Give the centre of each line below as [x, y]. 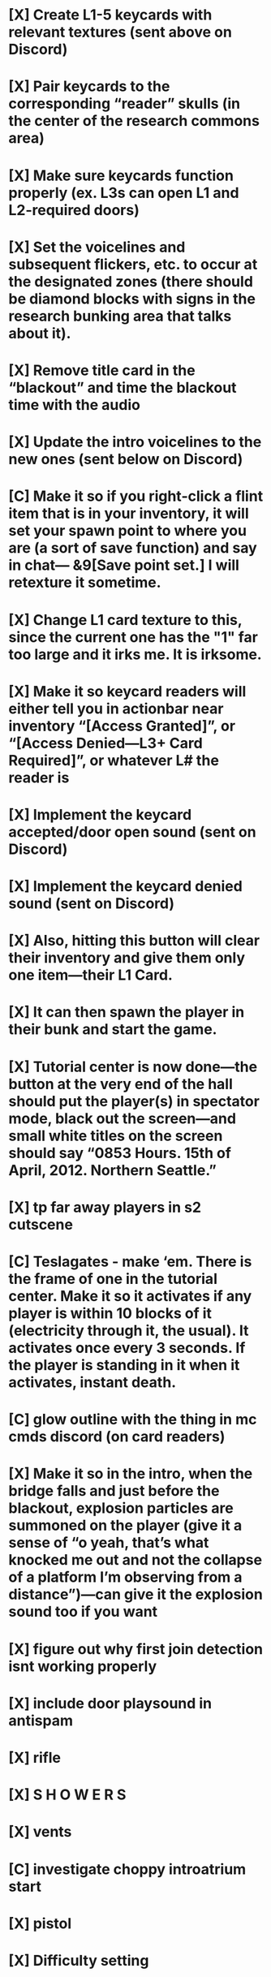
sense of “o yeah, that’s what [109, 1543]
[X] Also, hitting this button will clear [134, 941]
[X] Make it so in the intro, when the [131, 1474]
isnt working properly [83, 1666]
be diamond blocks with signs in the [132, 299]
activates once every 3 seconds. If [127, 1348]
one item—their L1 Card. [90, 975]
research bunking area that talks [120, 316]
